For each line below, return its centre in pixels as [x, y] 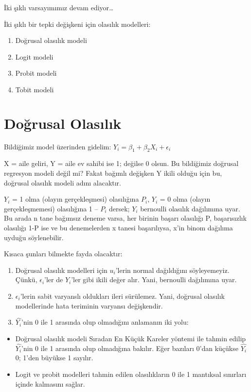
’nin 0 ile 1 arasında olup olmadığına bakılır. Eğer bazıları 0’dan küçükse [130, 348]
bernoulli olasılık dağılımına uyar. [190, 208]
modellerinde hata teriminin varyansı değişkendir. [89, 305]
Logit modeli [34, 56]
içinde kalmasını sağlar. [50, 383]
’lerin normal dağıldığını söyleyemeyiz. [172, 270]
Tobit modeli [35, 89]
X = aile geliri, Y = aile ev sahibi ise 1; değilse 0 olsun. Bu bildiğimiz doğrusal [121, 163]
